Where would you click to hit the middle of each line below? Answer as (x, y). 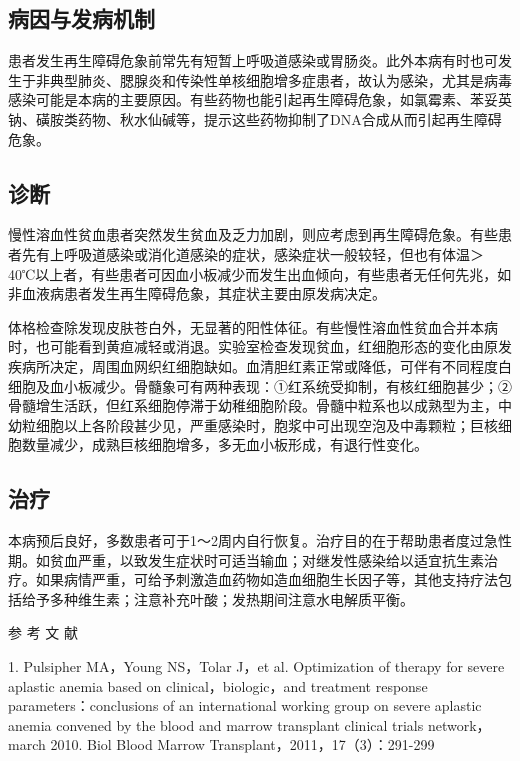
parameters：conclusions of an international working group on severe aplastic (245, 705)
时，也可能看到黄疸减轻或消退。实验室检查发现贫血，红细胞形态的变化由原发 (260, 346)
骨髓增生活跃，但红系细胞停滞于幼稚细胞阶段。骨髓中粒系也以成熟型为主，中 (260, 405)
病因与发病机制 (81, 18)
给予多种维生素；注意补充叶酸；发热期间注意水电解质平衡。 (217, 598)
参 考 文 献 (43, 632)
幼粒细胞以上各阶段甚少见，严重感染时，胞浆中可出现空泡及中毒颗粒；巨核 (253, 424)
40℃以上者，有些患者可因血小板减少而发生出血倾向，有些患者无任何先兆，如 (260, 273)
